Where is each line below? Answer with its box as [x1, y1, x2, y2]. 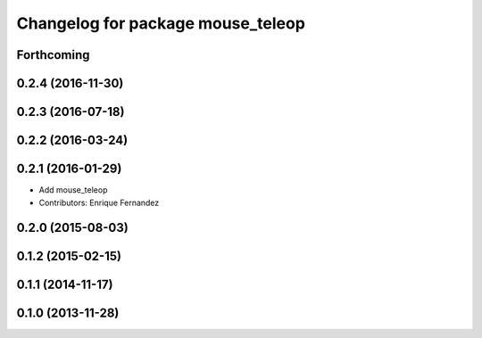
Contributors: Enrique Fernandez [38, 197, 160, 208]
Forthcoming [16, 47, 90, 62]
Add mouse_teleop [38, 185, 108, 195]
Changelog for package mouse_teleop [16, 13, 305, 33]
